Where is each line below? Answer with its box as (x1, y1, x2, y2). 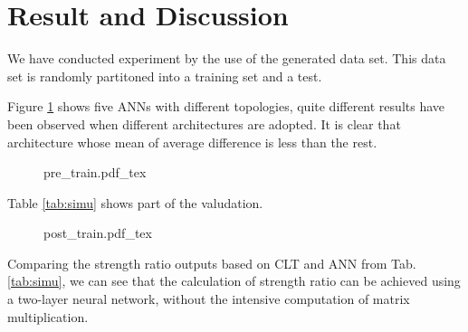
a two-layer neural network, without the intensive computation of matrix (7, 289, 410, 308)
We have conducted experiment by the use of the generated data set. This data (7, 49, 446, 68)
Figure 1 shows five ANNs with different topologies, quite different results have (7, 97, 445, 116)
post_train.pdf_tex (43, 223, 152, 242)
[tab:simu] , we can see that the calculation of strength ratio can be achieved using (7, 271, 461, 290)
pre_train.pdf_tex (43, 163, 147, 182)
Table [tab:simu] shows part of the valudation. (7, 193, 263, 212)
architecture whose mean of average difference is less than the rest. (7, 132, 377, 151)
